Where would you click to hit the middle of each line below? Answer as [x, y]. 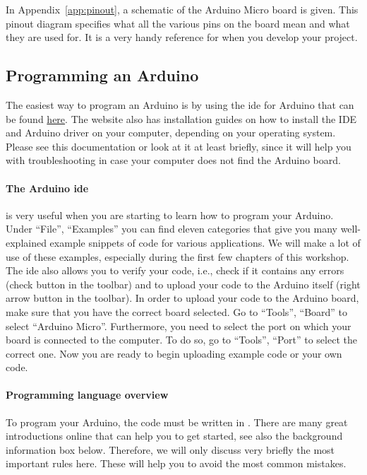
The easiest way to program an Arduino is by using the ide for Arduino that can [180, 104]
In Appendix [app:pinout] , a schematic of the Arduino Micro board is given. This [182, 9]
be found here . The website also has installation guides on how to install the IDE [181, 118]
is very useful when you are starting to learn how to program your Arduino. [170, 215]
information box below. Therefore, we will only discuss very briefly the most [170, 449]
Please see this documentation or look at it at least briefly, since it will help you [179, 146]
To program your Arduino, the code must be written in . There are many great [177, 422]
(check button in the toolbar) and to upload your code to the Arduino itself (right [183, 284]
